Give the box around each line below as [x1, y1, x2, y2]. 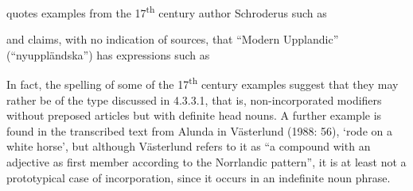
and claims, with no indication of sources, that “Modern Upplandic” [6, 31, 339, 48]
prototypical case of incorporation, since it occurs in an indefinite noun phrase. [6, 169, 391, 185]
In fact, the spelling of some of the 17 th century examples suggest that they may [6, 74, 399, 93]
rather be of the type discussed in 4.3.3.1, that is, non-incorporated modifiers [6, 91, 382, 108]
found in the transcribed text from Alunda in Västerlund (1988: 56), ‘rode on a [6, 122, 392, 139]
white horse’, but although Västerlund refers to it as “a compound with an [6, 138, 371, 155]
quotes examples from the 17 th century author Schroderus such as [6, 2, 327, 21]
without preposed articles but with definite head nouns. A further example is [6, 107, 382, 124]
